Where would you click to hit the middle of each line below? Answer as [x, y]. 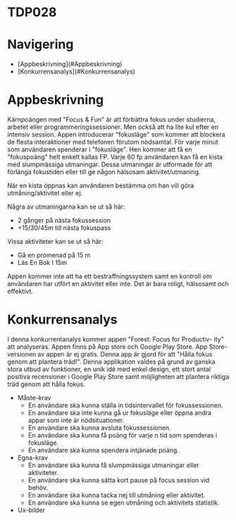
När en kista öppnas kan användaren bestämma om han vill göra [101, 186]
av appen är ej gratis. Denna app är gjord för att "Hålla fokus [125, 354]
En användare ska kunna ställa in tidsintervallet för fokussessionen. [125, 405]
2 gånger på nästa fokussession [64, 221]
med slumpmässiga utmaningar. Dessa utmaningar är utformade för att [110, 165]
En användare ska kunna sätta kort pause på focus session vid [119, 480]
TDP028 [32, 12]
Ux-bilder [31, 510]
